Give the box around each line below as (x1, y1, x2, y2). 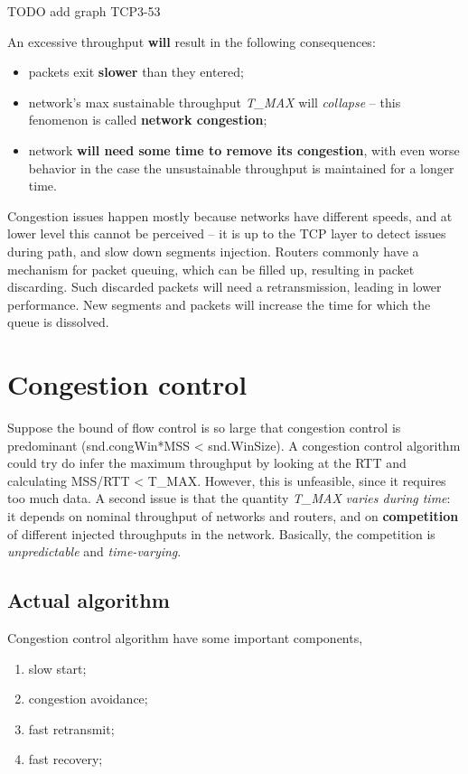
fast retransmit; (28, 719, 115, 738)
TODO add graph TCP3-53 (7, 2, 161, 20)
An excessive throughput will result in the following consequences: (7, 32, 376, 51)
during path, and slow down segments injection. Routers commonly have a (7, 241, 419, 260)
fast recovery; (28, 750, 103, 769)
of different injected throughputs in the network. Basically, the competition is (7, 524, 435, 543)
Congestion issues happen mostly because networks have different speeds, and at (7, 206, 453, 225)
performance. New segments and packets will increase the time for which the (7, 294, 431, 313)
